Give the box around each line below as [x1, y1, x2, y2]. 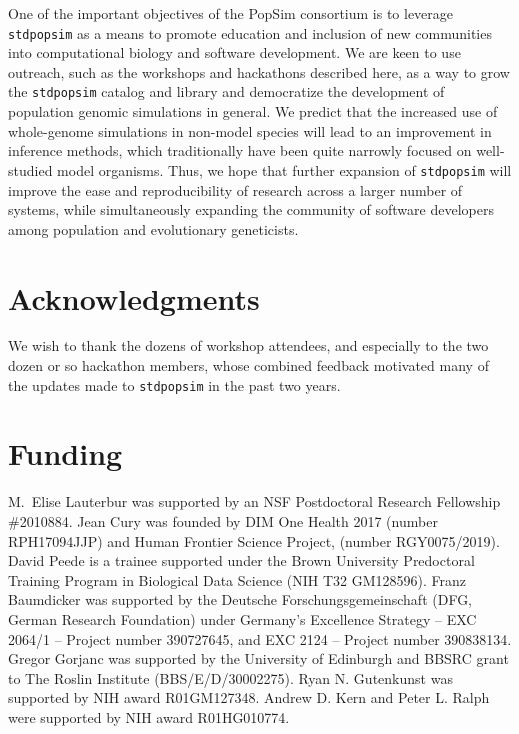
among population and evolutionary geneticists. [8, 218, 299, 239]
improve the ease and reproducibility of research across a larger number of [8, 179, 463, 200]
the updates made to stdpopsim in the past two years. [8, 374, 341, 395]
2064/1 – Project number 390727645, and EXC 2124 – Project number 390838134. [8, 628, 512, 649]
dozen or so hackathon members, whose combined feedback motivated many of [8, 355, 489, 376]
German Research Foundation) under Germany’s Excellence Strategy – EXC [8, 608, 477, 629]
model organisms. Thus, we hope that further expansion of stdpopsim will [57, 159, 512, 180]
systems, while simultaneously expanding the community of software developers [8, 199, 494, 220]
